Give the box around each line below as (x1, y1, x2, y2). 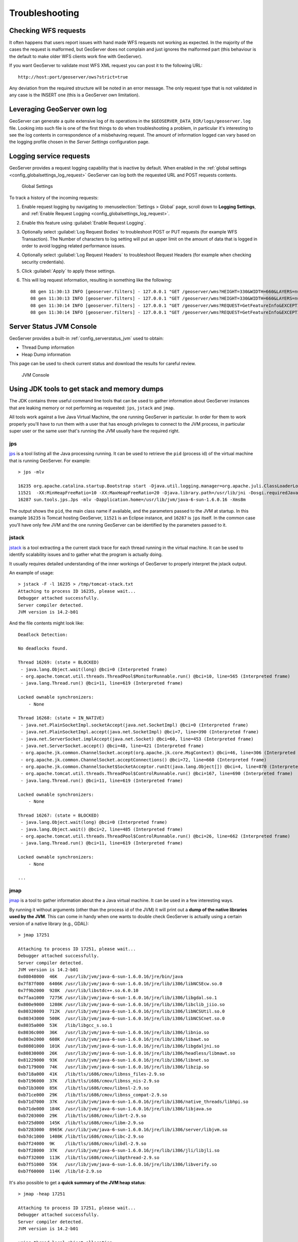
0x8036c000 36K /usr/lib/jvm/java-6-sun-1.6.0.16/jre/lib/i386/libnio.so (18, 1029, 210, 1035)
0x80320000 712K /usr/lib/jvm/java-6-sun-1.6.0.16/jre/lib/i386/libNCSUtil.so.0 (18, 1009, 225, 1014)
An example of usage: (9, 569, 54, 576)
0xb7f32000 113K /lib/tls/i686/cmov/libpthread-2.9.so (18, 1155, 160, 1160)
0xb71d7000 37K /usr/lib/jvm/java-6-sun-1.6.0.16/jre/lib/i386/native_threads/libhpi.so (18, 1099, 248, 1105)
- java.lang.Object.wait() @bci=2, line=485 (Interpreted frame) (20, 826, 183, 832)
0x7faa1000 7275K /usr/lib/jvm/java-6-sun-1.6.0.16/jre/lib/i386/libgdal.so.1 (18, 995, 217, 1001)
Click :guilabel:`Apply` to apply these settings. (21, 268, 116, 274)
